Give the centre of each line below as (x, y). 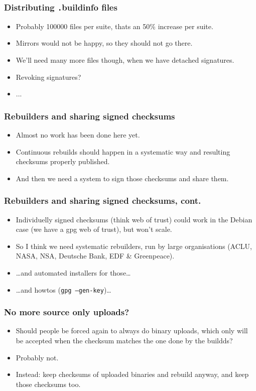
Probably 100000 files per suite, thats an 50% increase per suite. (114, 26)
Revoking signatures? (48, 77)
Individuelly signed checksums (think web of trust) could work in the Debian (134, 219)
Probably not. (37, 357)
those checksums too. (48, 384)
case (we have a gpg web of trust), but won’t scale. (94, 229)
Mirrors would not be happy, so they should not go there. (104, 43)
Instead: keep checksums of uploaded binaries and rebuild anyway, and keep (132, 374)
